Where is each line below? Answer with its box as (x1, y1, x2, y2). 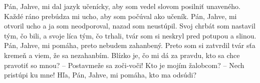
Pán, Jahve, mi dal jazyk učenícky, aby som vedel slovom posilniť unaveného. (4, 1, 240, 11)
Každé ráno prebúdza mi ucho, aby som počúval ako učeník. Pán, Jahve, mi (4, 10, 237, 21)
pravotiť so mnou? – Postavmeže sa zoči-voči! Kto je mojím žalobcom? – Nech (4, 59, 244, 70)
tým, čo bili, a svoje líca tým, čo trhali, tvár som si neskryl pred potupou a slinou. (4, 30, 256, 40)
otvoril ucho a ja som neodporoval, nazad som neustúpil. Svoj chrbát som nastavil (4, 20, 255, 31)
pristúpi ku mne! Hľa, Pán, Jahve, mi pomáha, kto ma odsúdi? (4, 69, 197, 80)
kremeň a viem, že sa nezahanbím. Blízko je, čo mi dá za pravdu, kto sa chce (4, 49, 240, 60)
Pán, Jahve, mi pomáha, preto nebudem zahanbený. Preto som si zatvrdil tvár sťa (4, 40, 255, 50)
